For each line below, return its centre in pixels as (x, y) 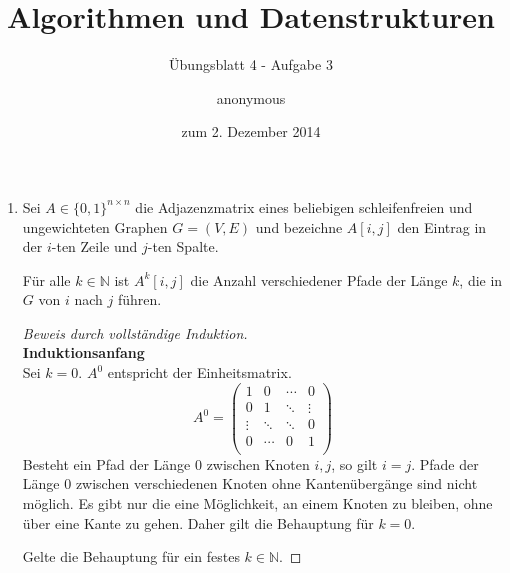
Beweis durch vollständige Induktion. (135, 332)
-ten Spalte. (183, 246)
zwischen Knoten (258, 463)
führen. (139, 299)
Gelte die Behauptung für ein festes (131, 556)
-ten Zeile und (94, 246)
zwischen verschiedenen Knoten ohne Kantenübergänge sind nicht (276, 483)
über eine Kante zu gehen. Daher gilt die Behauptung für (198, 522)
